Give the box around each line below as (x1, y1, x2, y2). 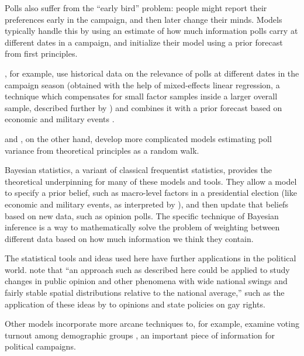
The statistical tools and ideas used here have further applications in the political (5, 252, 296, 264)
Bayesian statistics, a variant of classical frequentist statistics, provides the (5, 164, 272, 176)
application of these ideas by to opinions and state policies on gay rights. (5, 298, 265, 310)
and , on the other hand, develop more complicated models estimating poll (5, 132, 272, 144)
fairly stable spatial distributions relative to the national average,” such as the (5, 286, 285, 299)
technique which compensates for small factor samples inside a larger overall (5, 90, 278, 102)
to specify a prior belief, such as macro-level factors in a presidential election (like (5, 186, 297, 199)
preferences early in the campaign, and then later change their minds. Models (5, 13, 282, 25)
